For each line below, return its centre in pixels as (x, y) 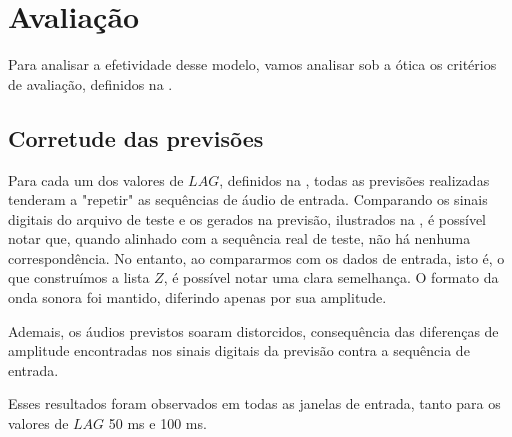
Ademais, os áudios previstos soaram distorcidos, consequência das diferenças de (253, 330)
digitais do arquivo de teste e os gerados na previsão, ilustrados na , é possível (247, 218)
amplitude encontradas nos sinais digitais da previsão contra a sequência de (239, 350)
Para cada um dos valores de (96, 179)
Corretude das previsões (136, 137)
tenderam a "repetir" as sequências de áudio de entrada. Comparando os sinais (248, 199)
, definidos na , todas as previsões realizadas (354, 179)
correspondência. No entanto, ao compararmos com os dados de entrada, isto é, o (256, 257)
